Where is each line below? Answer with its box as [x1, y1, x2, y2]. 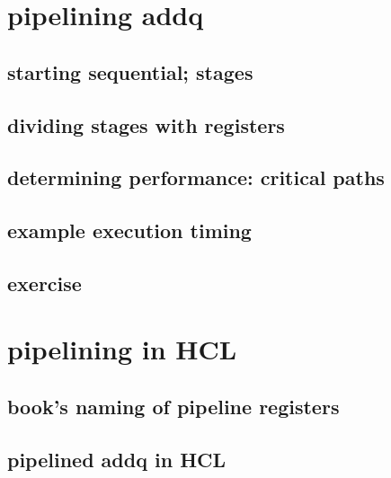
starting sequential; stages [7, 58, 253, 85]
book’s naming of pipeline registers [7, 393, 340, 420]
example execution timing [7, 217, 252, 244]
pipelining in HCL [7, 331, 237, 367]
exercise [7, 269, 82, 297]
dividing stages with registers [7, 111, 285, 138]
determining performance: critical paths [7, 164, 385, 191]
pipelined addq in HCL [7, 445, 227, 473]
